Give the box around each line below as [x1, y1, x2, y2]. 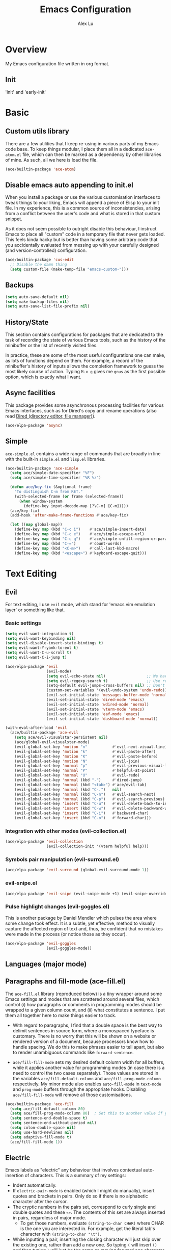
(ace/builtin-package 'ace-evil [10, 730, 79, 735]
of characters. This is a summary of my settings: [24, 1173, 126, 1179]
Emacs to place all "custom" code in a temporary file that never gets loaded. [5, 231, 165, 238]
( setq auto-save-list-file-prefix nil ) [5, 304, 90, 309]
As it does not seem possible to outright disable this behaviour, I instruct [5, 226, 157, 232]
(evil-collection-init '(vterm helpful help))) [46, 844, 149, 849]
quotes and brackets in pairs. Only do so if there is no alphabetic [12, 1193, 149, 1199]
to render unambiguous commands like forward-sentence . [12, 1049, 134, 1055]
